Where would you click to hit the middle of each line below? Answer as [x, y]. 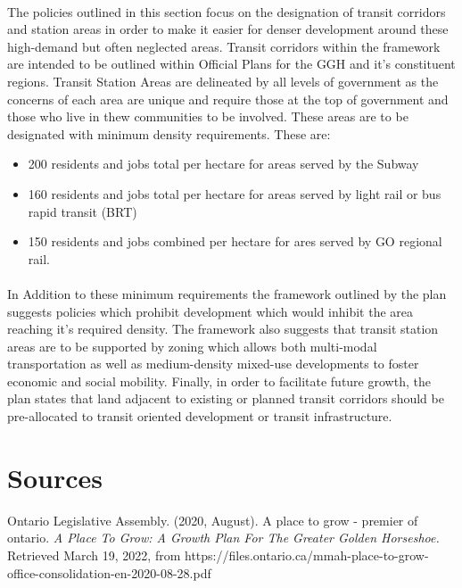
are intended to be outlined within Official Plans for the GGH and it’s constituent [231, 64]
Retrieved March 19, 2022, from [94, 555]
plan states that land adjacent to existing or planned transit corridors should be [226, 398]
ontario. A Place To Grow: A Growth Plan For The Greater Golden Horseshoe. [223, 538]
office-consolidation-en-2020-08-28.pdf [109, 572]
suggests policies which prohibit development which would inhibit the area [210, 311]
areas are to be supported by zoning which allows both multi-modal [192, 346]
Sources [55, 477]
